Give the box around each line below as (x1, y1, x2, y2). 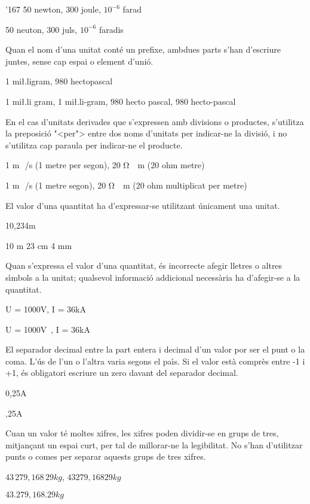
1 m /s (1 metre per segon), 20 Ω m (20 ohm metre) (5, 159, 205, 171)
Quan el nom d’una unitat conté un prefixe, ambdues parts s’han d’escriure (5, 43, 281, 56)
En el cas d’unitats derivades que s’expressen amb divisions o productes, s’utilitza (5, 115, 304, 127)
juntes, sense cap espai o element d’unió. (5, 54, 154, 67)
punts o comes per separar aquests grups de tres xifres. (5, 450, 206, 463)
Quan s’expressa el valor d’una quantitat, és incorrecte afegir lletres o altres (5, 259, 283, 272)
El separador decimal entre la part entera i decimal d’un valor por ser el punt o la (5, 343, 305, 356)
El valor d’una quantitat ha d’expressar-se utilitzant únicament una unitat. (5, 199, 280, 211)
